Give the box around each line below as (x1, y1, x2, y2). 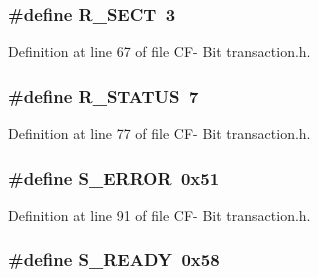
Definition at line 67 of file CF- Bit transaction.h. (8, 41, 311, 62)
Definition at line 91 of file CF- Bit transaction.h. (8, 204, 311, 225)
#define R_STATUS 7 (8, 83, 199, 108)
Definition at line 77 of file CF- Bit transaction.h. (8, 123, 311, 144)
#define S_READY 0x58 (8, 247, 220, 272)
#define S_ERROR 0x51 (8, 165, 220, 190)
